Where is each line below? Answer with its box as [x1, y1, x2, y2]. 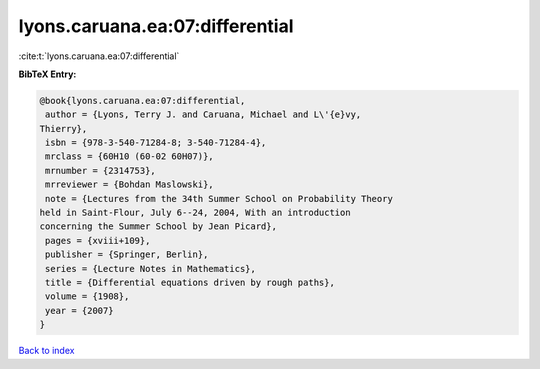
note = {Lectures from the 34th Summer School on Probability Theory [45, 193, 394, 204]
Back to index [18, 345, 75, 357]
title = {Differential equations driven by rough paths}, [45, 277, 335, 288]
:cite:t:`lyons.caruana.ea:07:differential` [18, 50, 180, 62]
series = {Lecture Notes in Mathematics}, [45, 263, 257, 274]
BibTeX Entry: [18, 68, 77, 80]
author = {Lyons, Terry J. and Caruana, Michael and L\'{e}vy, [45, 109, 362, 120]
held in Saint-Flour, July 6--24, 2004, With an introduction [39, 207, 351, 219]
